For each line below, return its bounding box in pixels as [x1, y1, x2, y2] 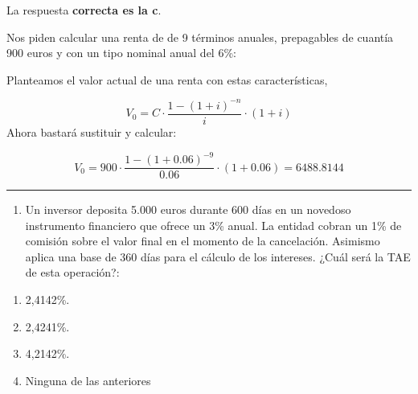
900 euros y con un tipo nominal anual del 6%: [6, 44, 236, 61]
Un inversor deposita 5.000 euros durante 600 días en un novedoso [25, 201, 351, 218]
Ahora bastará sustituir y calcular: [6, 123, 177, 140]
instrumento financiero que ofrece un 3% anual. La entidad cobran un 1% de [25, 216, 402, 233]
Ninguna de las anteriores [25, 371, 151, 388]
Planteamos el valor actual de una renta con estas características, [6, 71, 328, 88]
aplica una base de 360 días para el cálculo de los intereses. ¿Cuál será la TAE [25, 248, 411, 265]
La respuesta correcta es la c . [6, 2, 162, 18]
